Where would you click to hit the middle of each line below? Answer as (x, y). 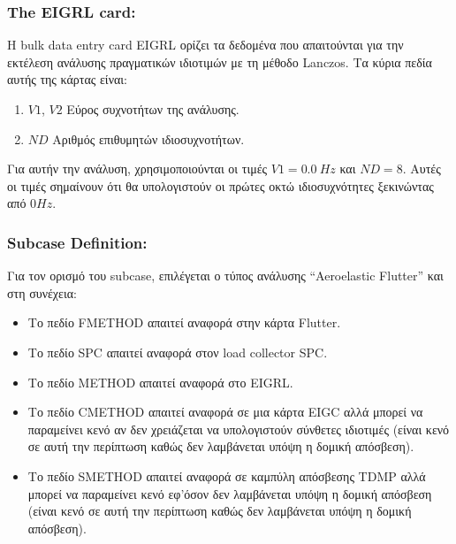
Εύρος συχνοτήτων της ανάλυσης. (153, 109)
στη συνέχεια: (42, 292)
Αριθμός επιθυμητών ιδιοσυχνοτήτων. (148, 138)
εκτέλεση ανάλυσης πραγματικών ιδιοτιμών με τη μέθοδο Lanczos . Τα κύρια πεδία (220, 61)
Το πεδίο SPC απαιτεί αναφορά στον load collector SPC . (178, 352)
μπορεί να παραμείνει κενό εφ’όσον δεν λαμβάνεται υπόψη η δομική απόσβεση (230, 493)
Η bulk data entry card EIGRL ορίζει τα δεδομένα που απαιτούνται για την (205, 45)
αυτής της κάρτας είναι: (67, 79)
